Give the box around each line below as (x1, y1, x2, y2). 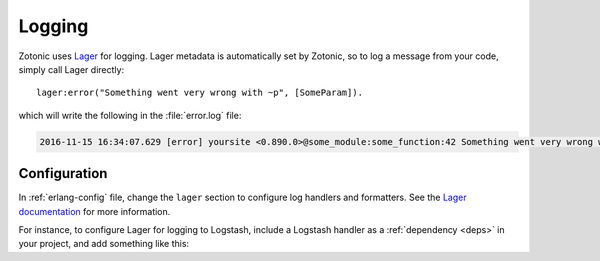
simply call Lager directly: (18, 63, 125, 75)
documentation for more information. (18, 205, 171, 217)
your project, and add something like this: (18, 238, 190, 250)
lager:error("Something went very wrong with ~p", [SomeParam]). (36, 87, 364, 99)
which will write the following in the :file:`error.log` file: (18, 109, 242, 121)
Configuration (18, 165, 108, 182)
